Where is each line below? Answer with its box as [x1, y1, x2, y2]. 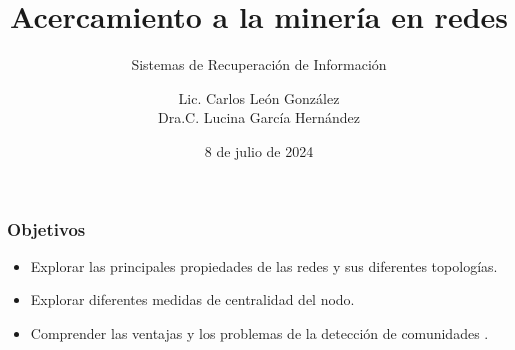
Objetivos [7, 216, 86, 241]
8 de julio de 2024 [204, 140, 314, 161]
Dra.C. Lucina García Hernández [157, 107, 361, 128]
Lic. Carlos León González [178, 87, 340, 108]
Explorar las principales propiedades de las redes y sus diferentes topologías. [30, 255, 498, 276]
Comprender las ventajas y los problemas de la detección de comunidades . [30, 322, 489, 343]
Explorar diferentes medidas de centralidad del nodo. [30, 289, 355, 310]
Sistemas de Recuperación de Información [131, 54, 387, 75]
